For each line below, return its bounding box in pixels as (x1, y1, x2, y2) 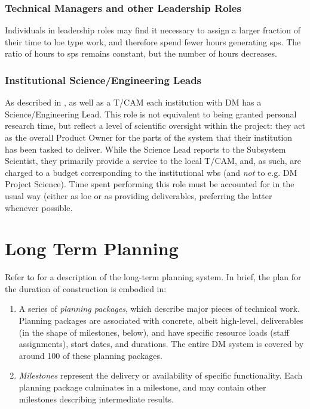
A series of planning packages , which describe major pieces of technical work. (19, 302, 300, 315)
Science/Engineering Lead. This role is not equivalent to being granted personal (5, 107, 297, 120)
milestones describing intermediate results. (19, 392, 174, 405)
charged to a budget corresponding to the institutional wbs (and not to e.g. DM (5, 166, 297, 178)
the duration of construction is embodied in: (5, 282, 167, 295)
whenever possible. (5, 201, 73, 213)
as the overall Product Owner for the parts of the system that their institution (5, 131, 293, 143)
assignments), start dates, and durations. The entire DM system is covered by (19, 337, 304, 350)
